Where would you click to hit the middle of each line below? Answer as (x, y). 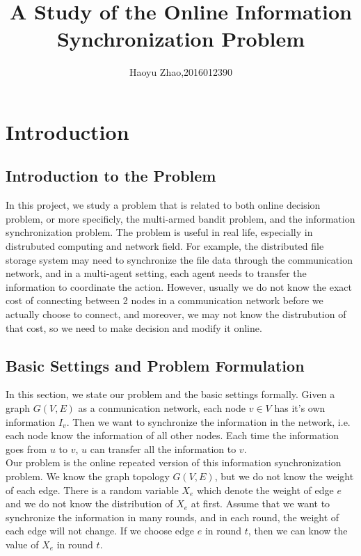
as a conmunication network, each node (162, 408)
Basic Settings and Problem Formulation (155, 365)
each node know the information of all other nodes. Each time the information (173, 435)
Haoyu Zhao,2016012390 (181, 72)
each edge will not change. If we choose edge (100, 531)
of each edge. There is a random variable (92, 490)
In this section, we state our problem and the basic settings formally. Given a (170, 394)
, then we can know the (298, 531)
